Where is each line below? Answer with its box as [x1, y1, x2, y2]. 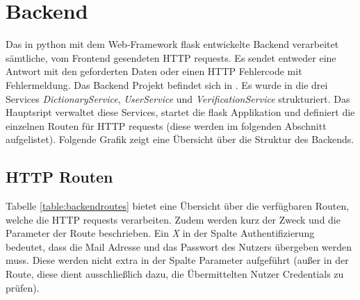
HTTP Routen [6, 166, 113, 187]
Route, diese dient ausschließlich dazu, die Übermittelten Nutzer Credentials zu [6, 267, 344, 281]
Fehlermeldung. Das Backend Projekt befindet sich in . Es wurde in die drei [6, 77, 328, 92]
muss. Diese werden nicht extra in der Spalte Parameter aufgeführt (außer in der [6, 253, 349, 267]
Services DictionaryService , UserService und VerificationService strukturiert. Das [6, 91, 350, 106]
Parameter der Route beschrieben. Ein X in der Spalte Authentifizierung [6, 226, 315, 240]
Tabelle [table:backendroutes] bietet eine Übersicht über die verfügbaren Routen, [6, 199, 350, 213]
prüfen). [6, 280, 40, 294]
